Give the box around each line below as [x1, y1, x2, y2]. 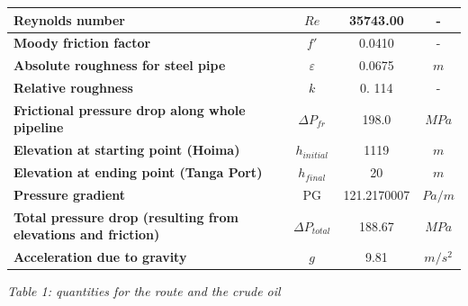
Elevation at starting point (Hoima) [13, 140, 240, 159]
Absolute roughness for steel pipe [13, 56, 226, 75]
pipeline [13, 118, 64, 137]
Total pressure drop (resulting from [13, 207, 238, 226]
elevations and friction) [13, 225, 160, 244]
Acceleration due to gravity [13, 247, 187, 266]
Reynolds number [13, 10, 125, 29]
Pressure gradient [13, 185, 126, 203]
